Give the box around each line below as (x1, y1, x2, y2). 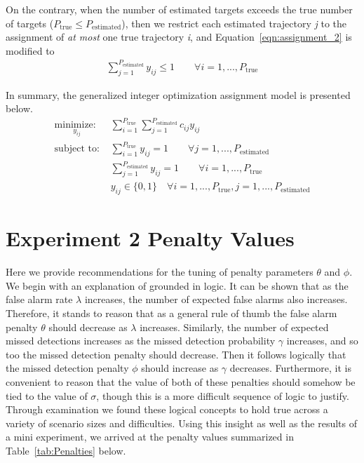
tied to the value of (6, 388, 88, 403)
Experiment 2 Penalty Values (6, 224, 295, 253)
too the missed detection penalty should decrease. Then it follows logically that (6, 347, 346, 361)
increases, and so (286, 333, 358, 348)
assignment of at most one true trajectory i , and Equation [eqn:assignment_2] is (6, 29, 352, 44)
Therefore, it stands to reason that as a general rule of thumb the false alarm (6, 305, 337, 320)
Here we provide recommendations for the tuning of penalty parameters (6, 264, 314, 279)
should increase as (141, 361, 219, 375)
